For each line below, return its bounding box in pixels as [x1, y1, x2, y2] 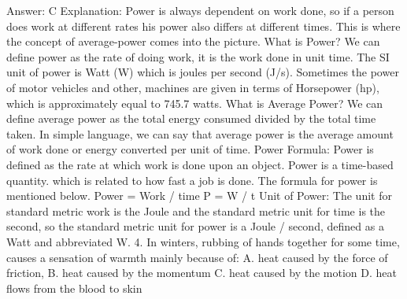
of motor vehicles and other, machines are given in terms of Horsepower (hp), [6, 79, 379, 95]
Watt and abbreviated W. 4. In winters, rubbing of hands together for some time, [6, 233, 400, 249]
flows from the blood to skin [6, 279, 142, 296]
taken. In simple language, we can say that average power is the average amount [6, 125, 394, 142]
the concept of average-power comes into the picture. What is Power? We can [6, 33, 380, 50]
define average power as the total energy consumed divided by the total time [6, 110, 376, 127]
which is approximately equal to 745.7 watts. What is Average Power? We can [6, 94, 383, 111]
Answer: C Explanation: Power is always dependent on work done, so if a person [6, 2, 394, 18]
